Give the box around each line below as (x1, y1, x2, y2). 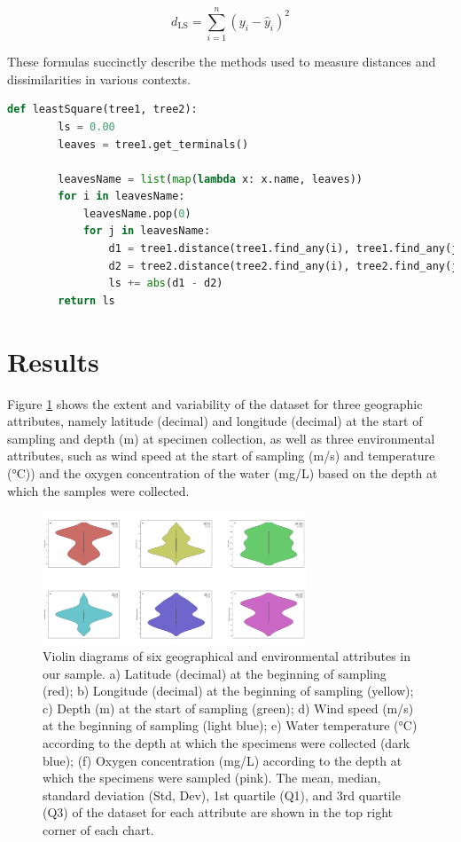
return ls (58, 294, 115, 307)
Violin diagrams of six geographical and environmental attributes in (43, 647, 410, 665)
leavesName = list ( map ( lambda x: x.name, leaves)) (58, 172, 363, 185)
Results (7, 342, 99, 379)
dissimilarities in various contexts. (7, 69, 191, 88)
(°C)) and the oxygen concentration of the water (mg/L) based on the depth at (7, 463, 438, 482)
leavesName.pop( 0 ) (82, 207, 191, 220)
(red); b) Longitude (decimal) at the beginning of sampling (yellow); (43, 681, 414, 700)
